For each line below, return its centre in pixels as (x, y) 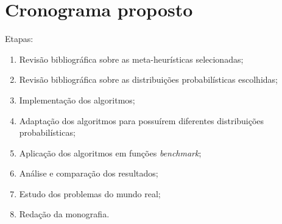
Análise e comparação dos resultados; (89, 173)
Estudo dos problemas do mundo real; (90, 193)
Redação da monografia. (64, 214)
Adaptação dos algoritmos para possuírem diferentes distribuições (142, 120)
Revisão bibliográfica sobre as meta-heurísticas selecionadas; (131, 59)
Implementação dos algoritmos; (77, 100)
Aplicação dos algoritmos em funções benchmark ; (110, 152)
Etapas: (19, 39)
